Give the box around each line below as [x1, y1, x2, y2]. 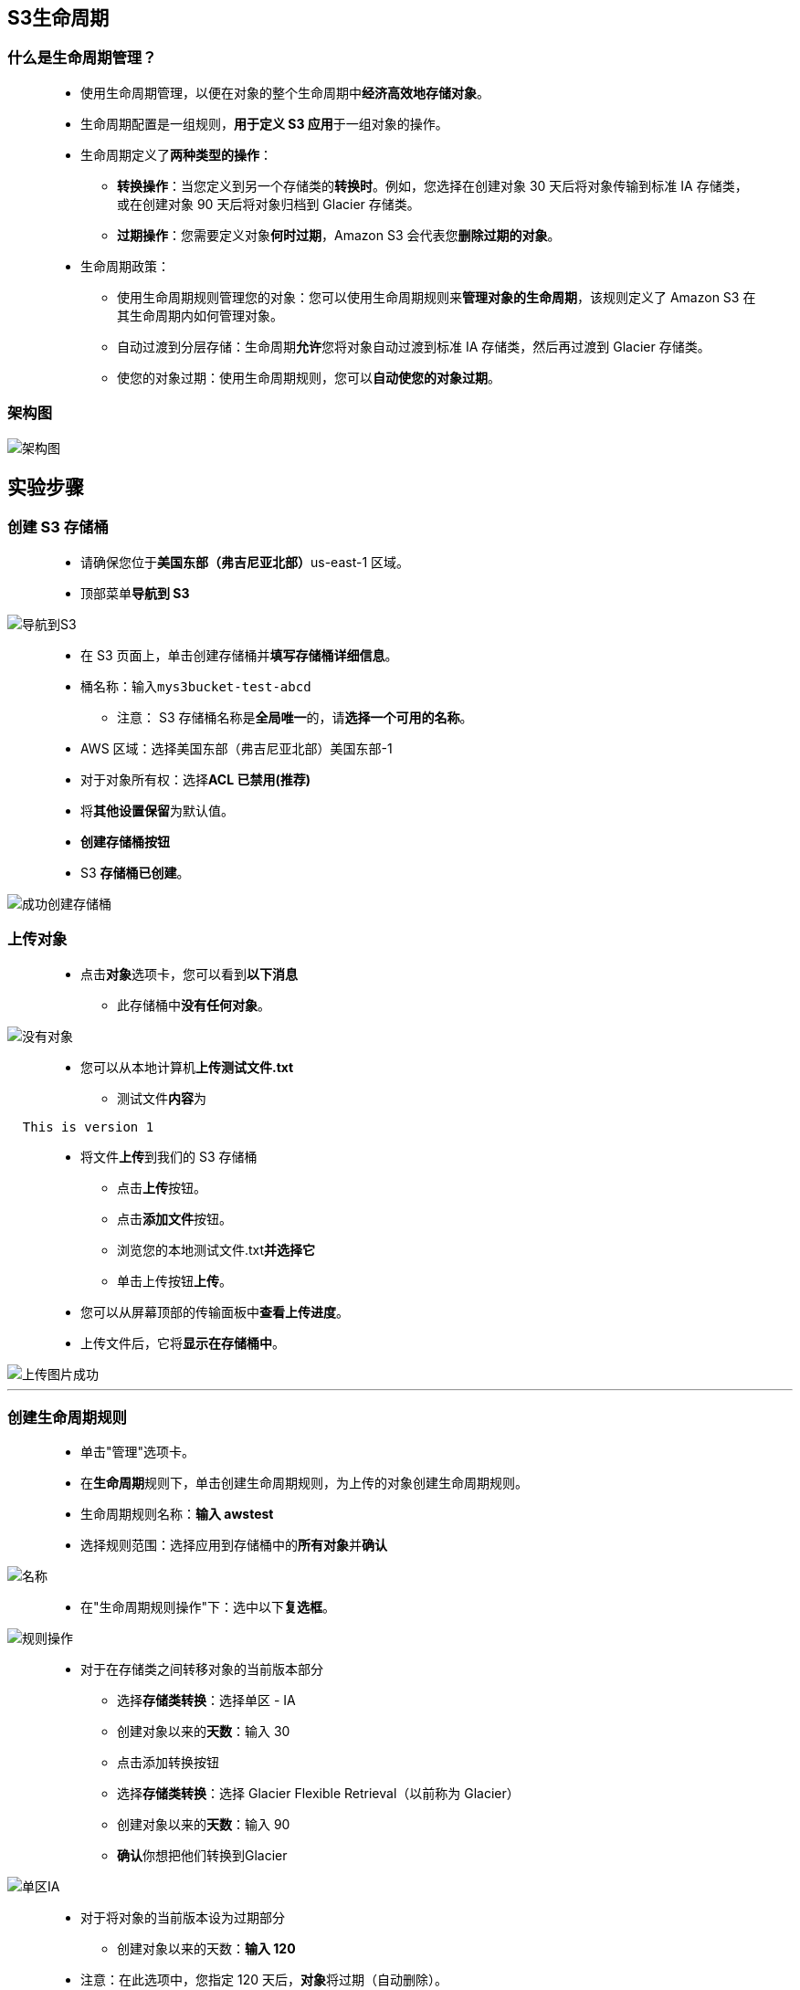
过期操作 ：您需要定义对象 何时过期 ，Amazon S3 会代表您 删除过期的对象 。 [117, 226, 561, 243]
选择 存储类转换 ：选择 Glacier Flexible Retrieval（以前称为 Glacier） [117, 1785, 520, 1802]
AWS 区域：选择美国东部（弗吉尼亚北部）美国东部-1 [80, 740, 393, 756]
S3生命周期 [7, 6, 110, 29]
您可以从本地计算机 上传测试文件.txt [80, 1058, 294, 1075]
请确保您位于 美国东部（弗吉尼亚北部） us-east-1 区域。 [80, 553, 410, 570]
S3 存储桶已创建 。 [80, 864, 190, 880]
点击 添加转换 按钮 [117, 1754, 219, 1771]
